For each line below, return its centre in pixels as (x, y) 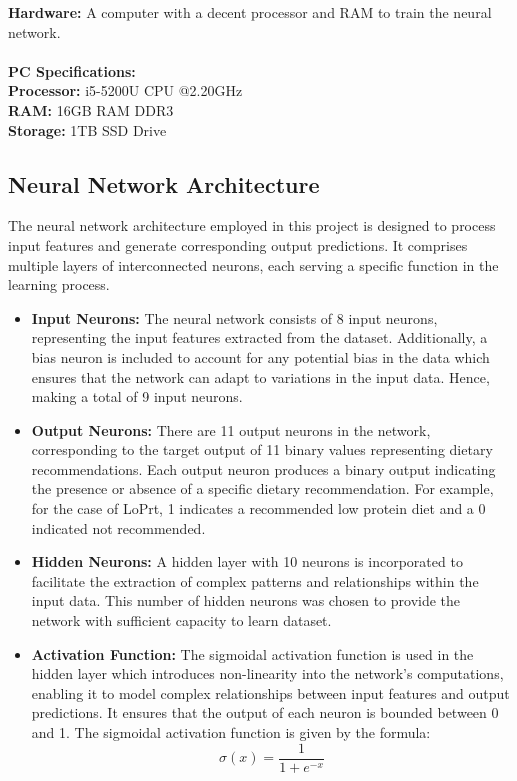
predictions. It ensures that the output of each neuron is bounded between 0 (265, 712)
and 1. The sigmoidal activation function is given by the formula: (231, 732)
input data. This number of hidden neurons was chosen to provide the (246, 600)
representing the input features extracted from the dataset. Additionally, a (259, 337)
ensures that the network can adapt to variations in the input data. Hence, (260, 376)
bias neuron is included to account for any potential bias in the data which (260, 356)
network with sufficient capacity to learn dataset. (181, 620)
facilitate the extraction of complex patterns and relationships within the (255, 580)
